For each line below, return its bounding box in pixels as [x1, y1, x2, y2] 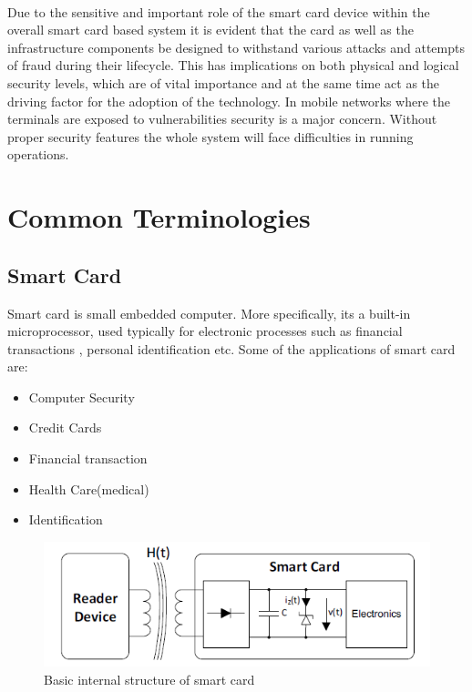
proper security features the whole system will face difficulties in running [7, 127, 414, 146]
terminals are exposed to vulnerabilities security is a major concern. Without [7, 109, 437, 128]
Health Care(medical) [28, 479, 149, 498]
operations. [7, 145, 69, 164]
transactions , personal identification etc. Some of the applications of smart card [7, 339, 456, 358]
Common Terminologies [7, 198, 311, 236]
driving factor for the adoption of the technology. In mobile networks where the [7, 91, 451, 110]
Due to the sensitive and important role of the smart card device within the [7, 2, 430, 21]
